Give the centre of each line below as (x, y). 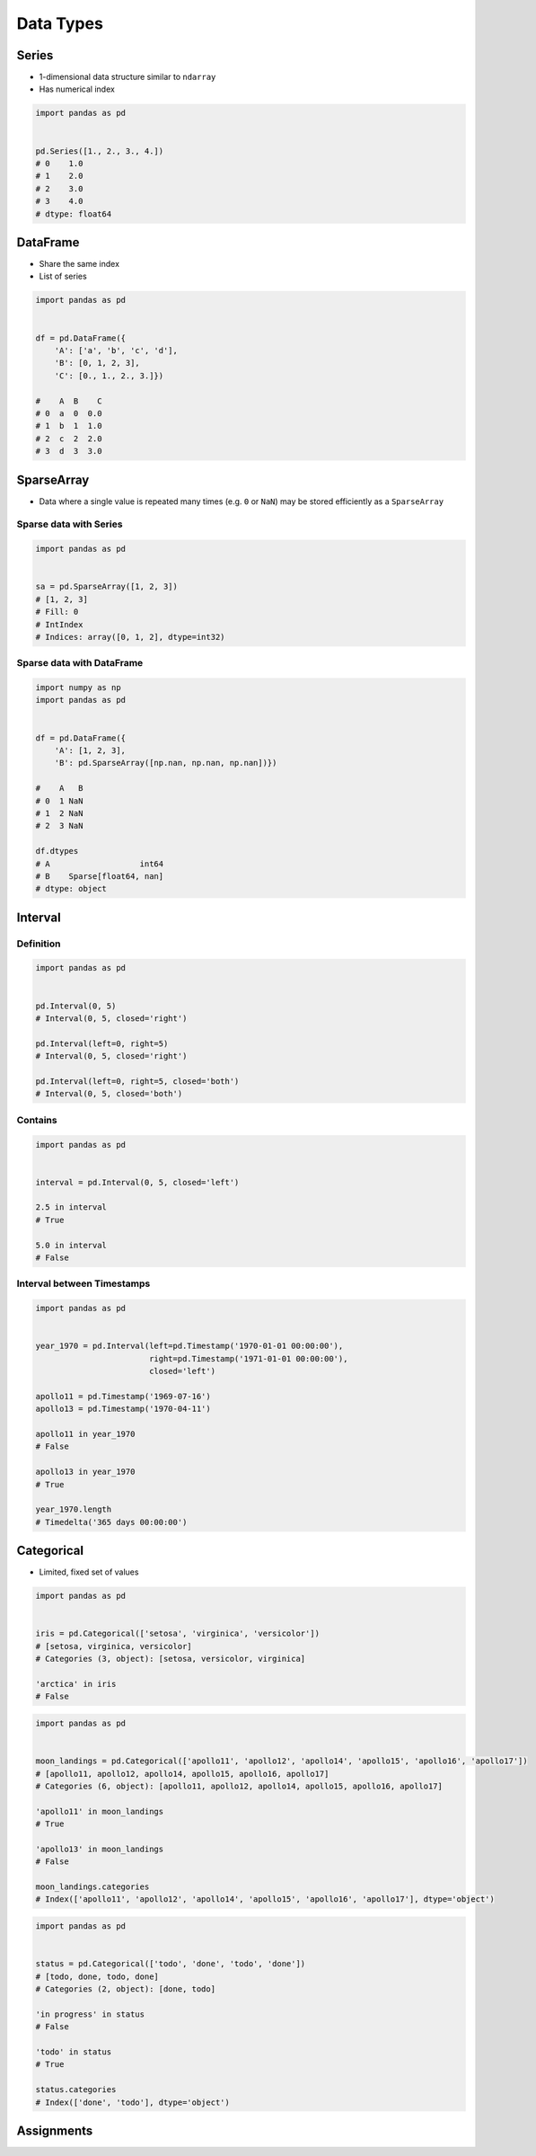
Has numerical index (77, 89)
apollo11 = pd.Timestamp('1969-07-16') (123, 1396)
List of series (63, 276)
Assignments (55, 2130)
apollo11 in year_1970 (85, 1434)
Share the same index (79, 264)
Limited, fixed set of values (89, 1572)
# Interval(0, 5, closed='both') (109, 1094)
